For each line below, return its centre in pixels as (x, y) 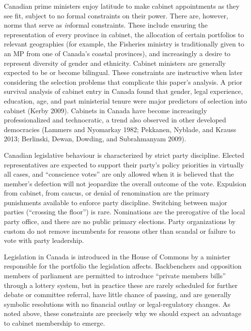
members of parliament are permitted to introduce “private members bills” (115, 276)
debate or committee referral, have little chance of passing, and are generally (118, 294)
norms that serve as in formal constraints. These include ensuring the (106, 25)
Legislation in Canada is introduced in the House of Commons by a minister (117, 256)
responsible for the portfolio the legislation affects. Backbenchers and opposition (123, 266)
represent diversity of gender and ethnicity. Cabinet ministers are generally (115, 63)
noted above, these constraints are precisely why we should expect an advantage (123, 313)
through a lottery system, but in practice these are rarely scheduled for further (121, 285)
